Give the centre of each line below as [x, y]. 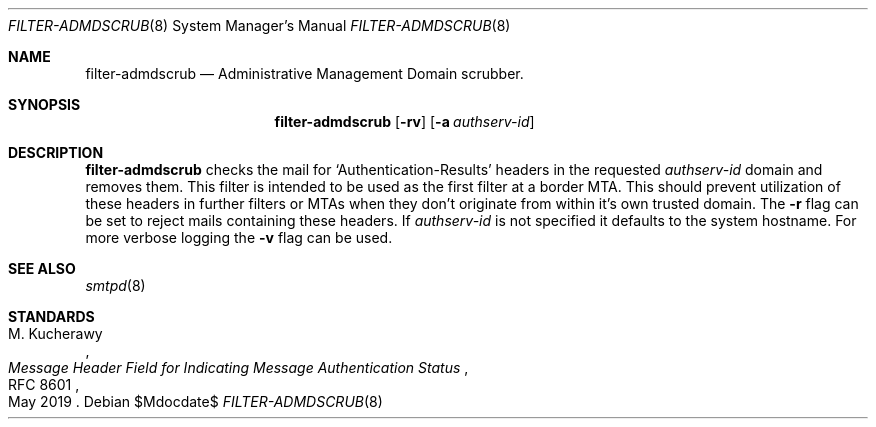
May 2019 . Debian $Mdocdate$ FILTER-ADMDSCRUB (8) [195, 401]
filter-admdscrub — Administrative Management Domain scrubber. [304, 73]
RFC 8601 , [44, 384]
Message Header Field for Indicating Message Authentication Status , [238, 367]
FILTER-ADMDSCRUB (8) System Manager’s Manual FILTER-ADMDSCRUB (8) [259, 25]
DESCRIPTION [56, 152]
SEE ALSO [42, 268]
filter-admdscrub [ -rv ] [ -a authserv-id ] [404, 121]
